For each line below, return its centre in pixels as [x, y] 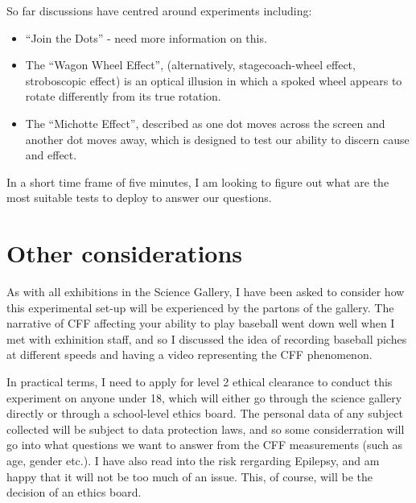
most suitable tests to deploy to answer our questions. [139, 198]
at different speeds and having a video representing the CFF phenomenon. [189, 355]
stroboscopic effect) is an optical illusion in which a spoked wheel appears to [214, 80]
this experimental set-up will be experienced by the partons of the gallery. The [200, 307]
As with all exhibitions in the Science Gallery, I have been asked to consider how [206, 292]
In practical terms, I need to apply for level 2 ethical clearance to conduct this [200, 382]
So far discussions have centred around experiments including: [159, 10]
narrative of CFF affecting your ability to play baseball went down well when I [201, 323]
